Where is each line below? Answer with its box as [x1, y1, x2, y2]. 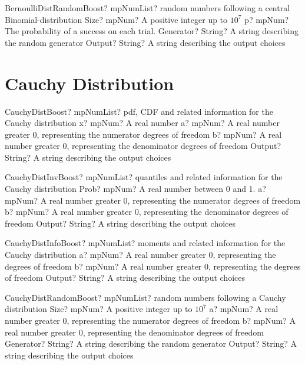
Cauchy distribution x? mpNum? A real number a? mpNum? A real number [5, 117, 280, 129]
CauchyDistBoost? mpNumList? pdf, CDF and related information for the [5, 105, 273, 117]
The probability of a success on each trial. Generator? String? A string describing [5, 25, 299, 37]
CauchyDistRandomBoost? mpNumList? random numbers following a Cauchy [5, 291, 286, 303]
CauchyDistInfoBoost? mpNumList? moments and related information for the [5, 237, 286, 249]
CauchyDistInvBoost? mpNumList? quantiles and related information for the [5, 171, 283, 183]
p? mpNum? [244, 13, 289, 25]
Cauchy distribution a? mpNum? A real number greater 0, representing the [5, 248, 276, 261]
